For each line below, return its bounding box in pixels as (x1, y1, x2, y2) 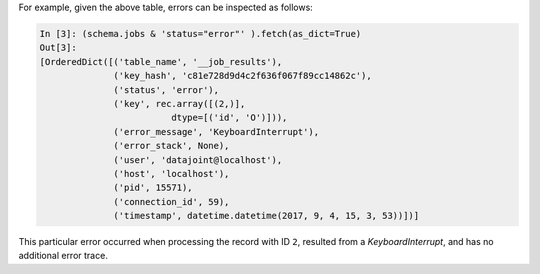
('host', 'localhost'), (113, 168, 230, 179)
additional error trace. (18, 250, 109, 262)
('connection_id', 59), (113, 196, 230, 207)
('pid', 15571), (113, 182, 194, 194)
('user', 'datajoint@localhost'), (113, 154, 283, 165)
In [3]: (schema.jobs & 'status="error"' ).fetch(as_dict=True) (39, 28, 362, 39)
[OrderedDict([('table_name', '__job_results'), (39, 56, 283, 67)
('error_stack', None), (113, 140, 230, 152)
